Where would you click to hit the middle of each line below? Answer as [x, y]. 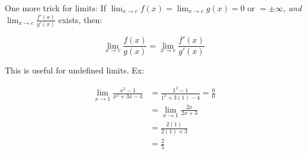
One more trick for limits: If [55, 8]
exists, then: [80, 19]
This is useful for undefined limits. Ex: [75, 70]
